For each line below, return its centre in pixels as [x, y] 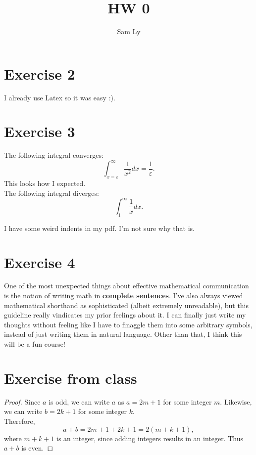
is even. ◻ [37, 448]
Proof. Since [22, 401]
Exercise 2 [40, 73]
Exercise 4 [40, 262]
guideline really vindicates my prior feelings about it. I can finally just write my [125, 315]
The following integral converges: [54, 155]
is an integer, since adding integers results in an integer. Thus [150, 438]
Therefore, [20, 421]
